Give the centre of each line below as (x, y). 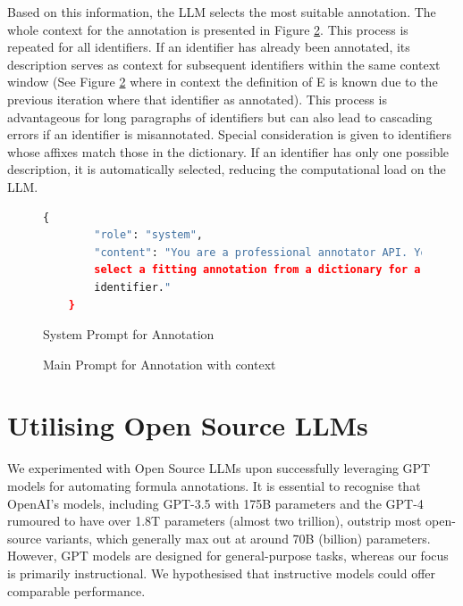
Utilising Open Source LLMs (188, 425)
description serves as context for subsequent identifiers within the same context (224, 64)
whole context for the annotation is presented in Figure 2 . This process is (208, 29)
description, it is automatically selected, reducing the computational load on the (227, 169)
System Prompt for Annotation (129, 334)
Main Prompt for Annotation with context (160, 364)
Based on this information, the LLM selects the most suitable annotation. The (222, 12)
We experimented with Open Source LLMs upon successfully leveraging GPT (219, 468)
